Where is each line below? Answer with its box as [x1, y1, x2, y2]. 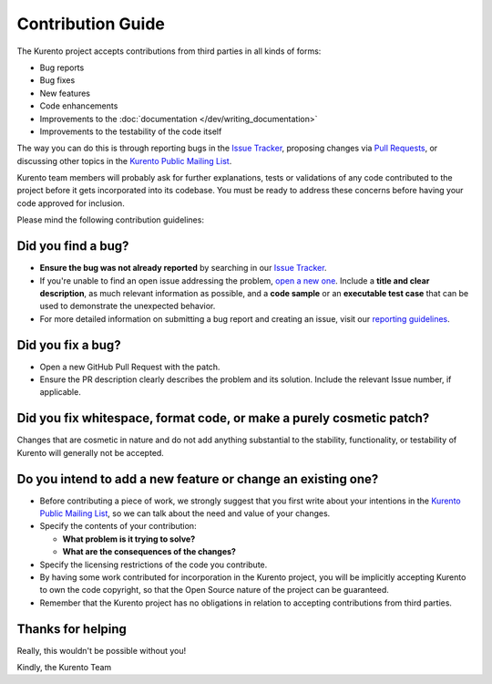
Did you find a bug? [16, 238, 129, 254]
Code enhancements [39, 100, 118, 111]
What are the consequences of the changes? [62, 546, 237, 557]
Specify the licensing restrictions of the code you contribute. [39, 559, 268, 570]
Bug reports [39, 62, 85, 73]
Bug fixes [39, 75, 76, 86]
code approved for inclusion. [16, 197, 125, 209]
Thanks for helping [16, 621, 128, 637]
